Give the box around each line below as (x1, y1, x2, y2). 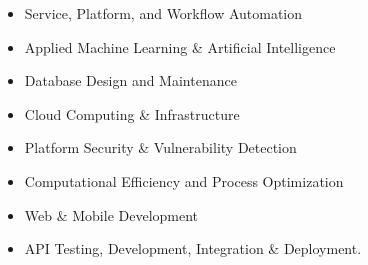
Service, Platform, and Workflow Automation (24, 3, 303, 23)
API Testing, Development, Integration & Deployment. (24, 238, 362, 259)
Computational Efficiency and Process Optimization (24, 170, 344, 191)
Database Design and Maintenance (24, 70, 237, 91)
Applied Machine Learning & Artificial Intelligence (24, 36, 336, 57)
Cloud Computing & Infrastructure (24, 103, 240, 124)
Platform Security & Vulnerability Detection (24, 137, 297, 158)
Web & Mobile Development (24, 204, 199, 225)
